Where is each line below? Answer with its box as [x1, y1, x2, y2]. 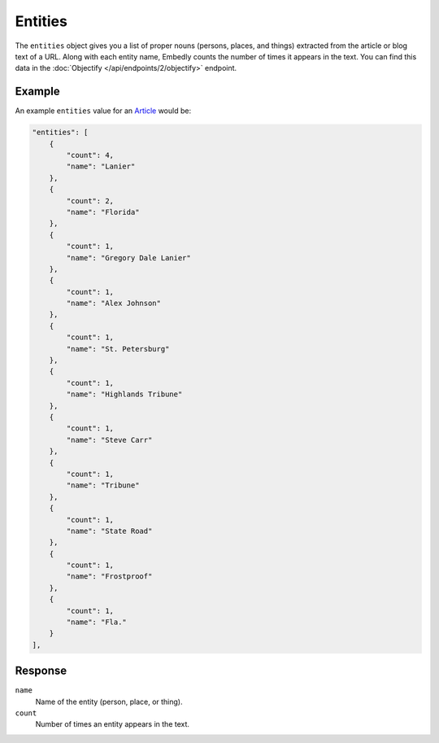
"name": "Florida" [66, 208, 140, 216]
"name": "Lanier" [66, 162, 136, 171]
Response [15, 664, 67, 678]
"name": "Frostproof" [66, 572, 153, 581]
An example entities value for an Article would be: [15, 106, 191, 116]
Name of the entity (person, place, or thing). [35, 697, 183, 706]
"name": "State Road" [66, 526, 153, 535]
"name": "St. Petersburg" [66, 344, 170, 353]
